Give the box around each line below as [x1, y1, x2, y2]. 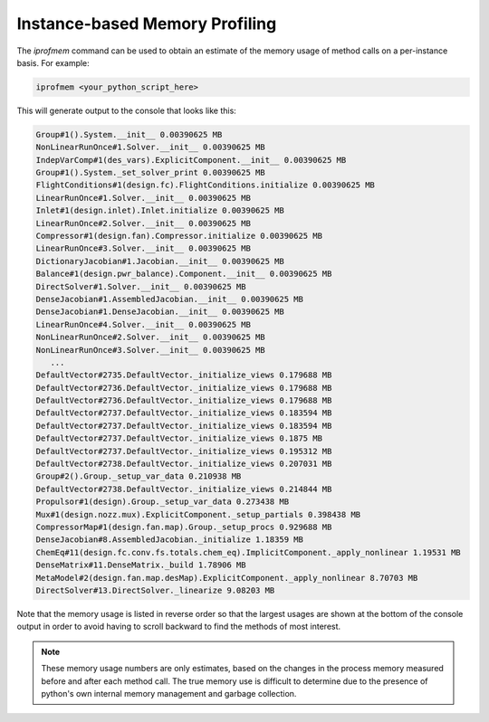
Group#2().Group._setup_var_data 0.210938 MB [35, 471, 242, 481]
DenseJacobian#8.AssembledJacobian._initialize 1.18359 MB [35, 535, 303, 545]
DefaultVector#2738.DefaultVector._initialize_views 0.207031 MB [35, 459, 332, 470]
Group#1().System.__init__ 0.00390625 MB [35, 129, 223, 139]
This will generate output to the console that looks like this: [16, 105, 237, 116]
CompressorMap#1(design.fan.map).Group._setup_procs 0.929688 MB [35, 522, 332, 532]
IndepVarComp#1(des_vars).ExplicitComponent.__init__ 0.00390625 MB [35, 155, 347, 165]
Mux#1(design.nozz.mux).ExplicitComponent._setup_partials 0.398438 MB [35, 509, 361, 519]
